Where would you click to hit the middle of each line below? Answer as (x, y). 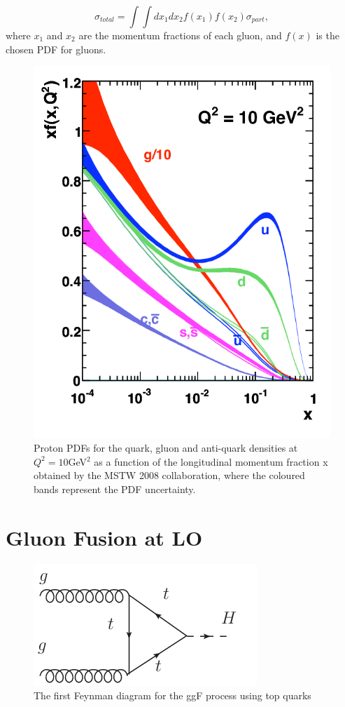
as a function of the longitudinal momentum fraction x (211, 461)
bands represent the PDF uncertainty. (115, 489)
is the (328, 35)
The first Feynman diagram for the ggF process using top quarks (172, 695)
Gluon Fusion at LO (104, 537)
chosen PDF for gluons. (56, 49)
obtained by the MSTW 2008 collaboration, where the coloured (169, 475)
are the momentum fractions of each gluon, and (180, 35)
